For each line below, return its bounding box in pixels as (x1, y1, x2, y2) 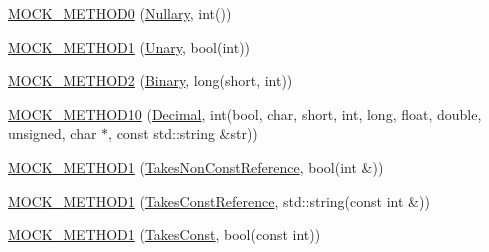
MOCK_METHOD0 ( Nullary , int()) (8, 3, 232, 23)
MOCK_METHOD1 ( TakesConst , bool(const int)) (8, 224, 321, 245)
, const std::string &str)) (108, 123, 258, 144)
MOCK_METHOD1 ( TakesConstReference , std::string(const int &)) (8, 190, 430, 211)
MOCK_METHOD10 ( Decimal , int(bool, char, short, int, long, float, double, (8, 103, 482, 124)
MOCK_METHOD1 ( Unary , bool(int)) (8, 36, 251, 57)
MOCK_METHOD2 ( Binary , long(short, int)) (8, 70, 293, 91)
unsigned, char (8, 123, 97, 144)
